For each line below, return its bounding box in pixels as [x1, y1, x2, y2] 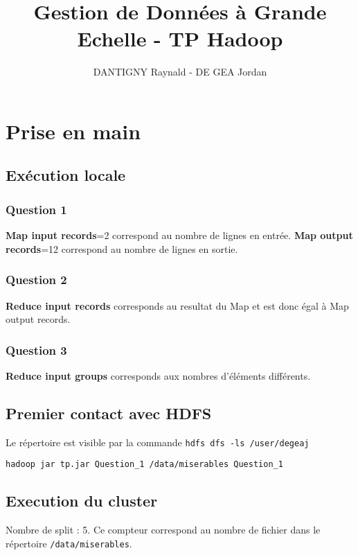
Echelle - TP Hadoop [77, 24, 283, 53]
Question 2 [6, 271, 67, 288]
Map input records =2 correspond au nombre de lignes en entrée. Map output [6, 228, 353, 243]
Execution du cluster [6, 490, 158, 511]
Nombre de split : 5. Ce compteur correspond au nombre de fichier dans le [6, 522, 321, 537]
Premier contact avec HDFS [6, 402, 212, 423]
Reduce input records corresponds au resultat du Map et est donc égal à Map [6, 298, 349, 312]
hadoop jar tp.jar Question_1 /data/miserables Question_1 [6, 459, 283, 470]
